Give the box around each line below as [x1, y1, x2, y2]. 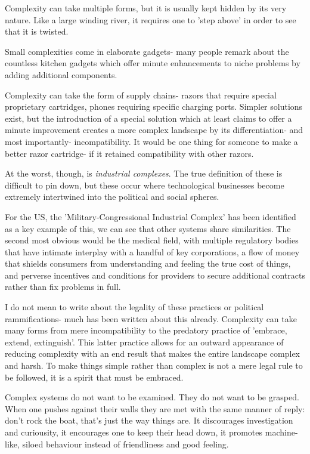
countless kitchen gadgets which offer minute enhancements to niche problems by [5, 57, 300, 69]
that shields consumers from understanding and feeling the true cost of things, [5, 257, 291, 270]
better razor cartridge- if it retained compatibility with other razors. [5, 147, 254, 159]
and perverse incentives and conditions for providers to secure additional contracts [5, 268, 305, 281]
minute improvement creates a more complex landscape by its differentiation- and [5, 123, 303, 136]
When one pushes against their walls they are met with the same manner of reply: [5, 402, 305, 415]
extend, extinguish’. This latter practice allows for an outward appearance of [5, 335, 284, 348]
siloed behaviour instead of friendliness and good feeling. [22, 437, 229, 450]
